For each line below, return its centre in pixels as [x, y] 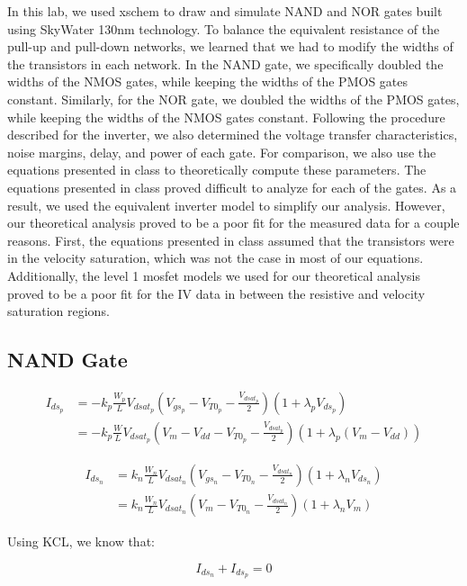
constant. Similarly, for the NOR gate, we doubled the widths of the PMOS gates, [233, 99]
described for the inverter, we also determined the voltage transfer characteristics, [233, 135]
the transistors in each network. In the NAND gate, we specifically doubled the [225, 63]
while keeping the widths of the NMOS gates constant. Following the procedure [226, 117]
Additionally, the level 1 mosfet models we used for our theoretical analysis [214, 275]
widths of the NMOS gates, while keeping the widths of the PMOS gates [208, 81]
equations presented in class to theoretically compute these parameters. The [217, 170]
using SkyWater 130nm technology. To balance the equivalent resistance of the [224, 28]
